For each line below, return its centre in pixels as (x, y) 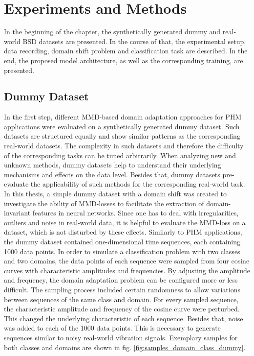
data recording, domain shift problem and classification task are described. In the (126, 51)
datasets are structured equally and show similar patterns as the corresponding (122, 136)
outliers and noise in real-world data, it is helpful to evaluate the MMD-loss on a (125, 222)
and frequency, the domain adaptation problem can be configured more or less (121, 280)
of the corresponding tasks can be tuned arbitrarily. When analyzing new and (120, 155)
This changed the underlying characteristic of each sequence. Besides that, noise (124, 318)
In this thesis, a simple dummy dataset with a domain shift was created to (115, 194)
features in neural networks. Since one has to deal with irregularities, (136, 213)
